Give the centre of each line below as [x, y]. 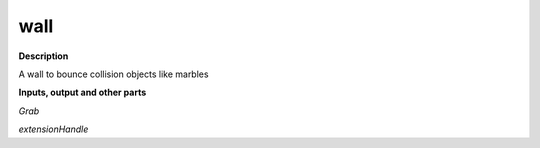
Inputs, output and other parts [82, 92]
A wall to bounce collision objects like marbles [113, 74]
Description [43, 56]
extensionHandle [53, 129]
